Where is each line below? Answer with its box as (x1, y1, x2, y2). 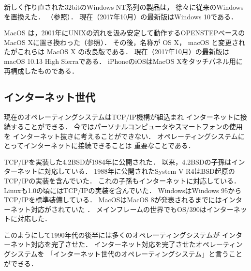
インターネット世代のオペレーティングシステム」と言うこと (53, 249, 242, 259)
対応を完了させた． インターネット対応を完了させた (30, 239, 196, 249)
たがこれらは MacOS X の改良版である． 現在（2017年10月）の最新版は (4, 46, 229, 57)
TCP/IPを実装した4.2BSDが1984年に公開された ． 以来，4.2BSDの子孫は (4, 156, 232, 166)
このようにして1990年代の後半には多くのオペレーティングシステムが (4, 229, 220, 240)
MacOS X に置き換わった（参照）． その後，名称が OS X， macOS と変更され (4, 37, 245, 47)
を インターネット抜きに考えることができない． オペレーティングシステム (4, 131, 238, 141)
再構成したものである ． (4, 65, 78, 75)
